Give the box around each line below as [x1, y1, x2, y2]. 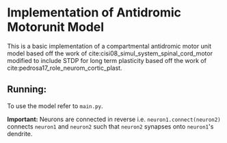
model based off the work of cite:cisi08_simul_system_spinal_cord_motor [7, 49, 213, 57]
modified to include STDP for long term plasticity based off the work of [7, 56, 207, 64]
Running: [7, 83, 47, 95]
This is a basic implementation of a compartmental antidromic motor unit [7, 42, 212, 50]
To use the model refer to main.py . [7, 101, 104, 110]
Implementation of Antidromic [7, 5, 181, 21]
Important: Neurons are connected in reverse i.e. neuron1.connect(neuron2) [7, 115, 221, 123]
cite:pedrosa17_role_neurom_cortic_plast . [7, 64, 122, 72]
